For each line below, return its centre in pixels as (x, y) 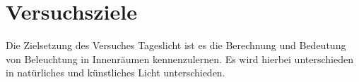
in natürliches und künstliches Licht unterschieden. (116, 73)
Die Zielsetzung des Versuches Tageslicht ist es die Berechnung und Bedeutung (176, 45)
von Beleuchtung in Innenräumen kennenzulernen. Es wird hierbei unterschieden (179, 59)
